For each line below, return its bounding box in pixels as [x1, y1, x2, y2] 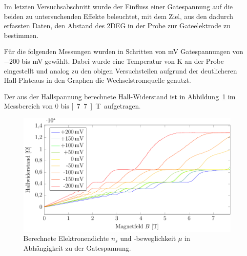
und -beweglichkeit [120, 233, 176, 243]
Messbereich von [4, 101, 53, 111]
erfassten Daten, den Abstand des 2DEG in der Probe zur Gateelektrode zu [4, 20, 230, 31]
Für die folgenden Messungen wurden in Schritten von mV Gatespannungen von [4, 46, 244, 56]
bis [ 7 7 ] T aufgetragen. [61, 101, 141, 111]
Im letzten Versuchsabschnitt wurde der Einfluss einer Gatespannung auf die [4, 1, 233, 11]
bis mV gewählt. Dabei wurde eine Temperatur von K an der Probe [21, 55, 224, 66]
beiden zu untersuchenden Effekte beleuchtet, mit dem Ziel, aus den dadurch [4, 11, 233, 21]
